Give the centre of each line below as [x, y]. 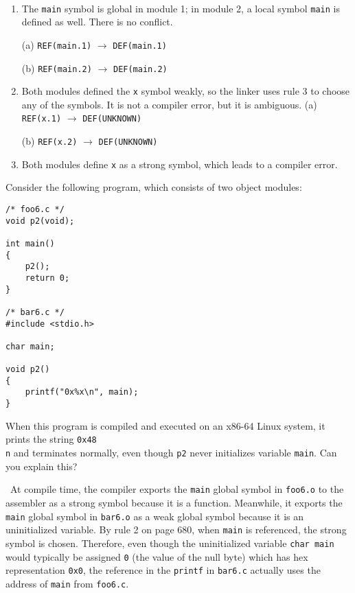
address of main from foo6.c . [67, 583]
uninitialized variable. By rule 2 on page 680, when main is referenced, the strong [176, 530]
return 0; [47, 278]
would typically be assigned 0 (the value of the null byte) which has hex [157, 556]
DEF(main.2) [140, 69]
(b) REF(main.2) [57, 68]
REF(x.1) [42, 119]
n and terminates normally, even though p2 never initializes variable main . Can [171, 453]
